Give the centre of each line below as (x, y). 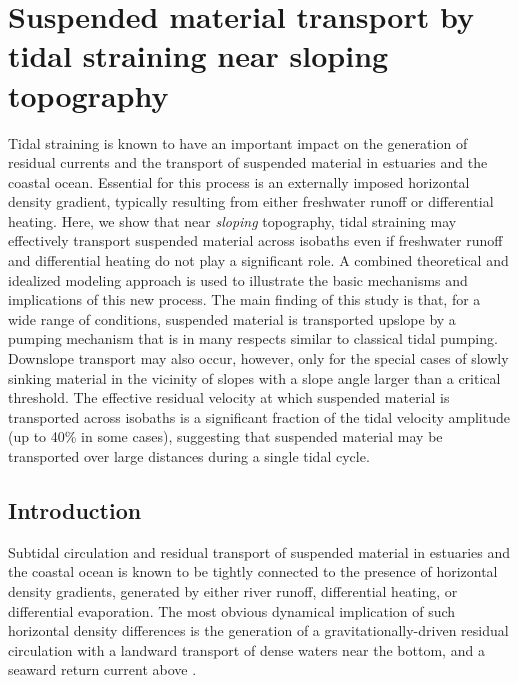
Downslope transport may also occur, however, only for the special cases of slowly (258, 358)
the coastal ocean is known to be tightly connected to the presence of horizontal (253, 571)
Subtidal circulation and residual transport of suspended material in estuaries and (259, 551)
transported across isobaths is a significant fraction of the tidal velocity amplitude (259, 416)
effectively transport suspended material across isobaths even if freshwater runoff (255, 240)
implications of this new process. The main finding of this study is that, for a (244, 299)
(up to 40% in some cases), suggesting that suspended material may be (225, 436)
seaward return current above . (102, 669)
